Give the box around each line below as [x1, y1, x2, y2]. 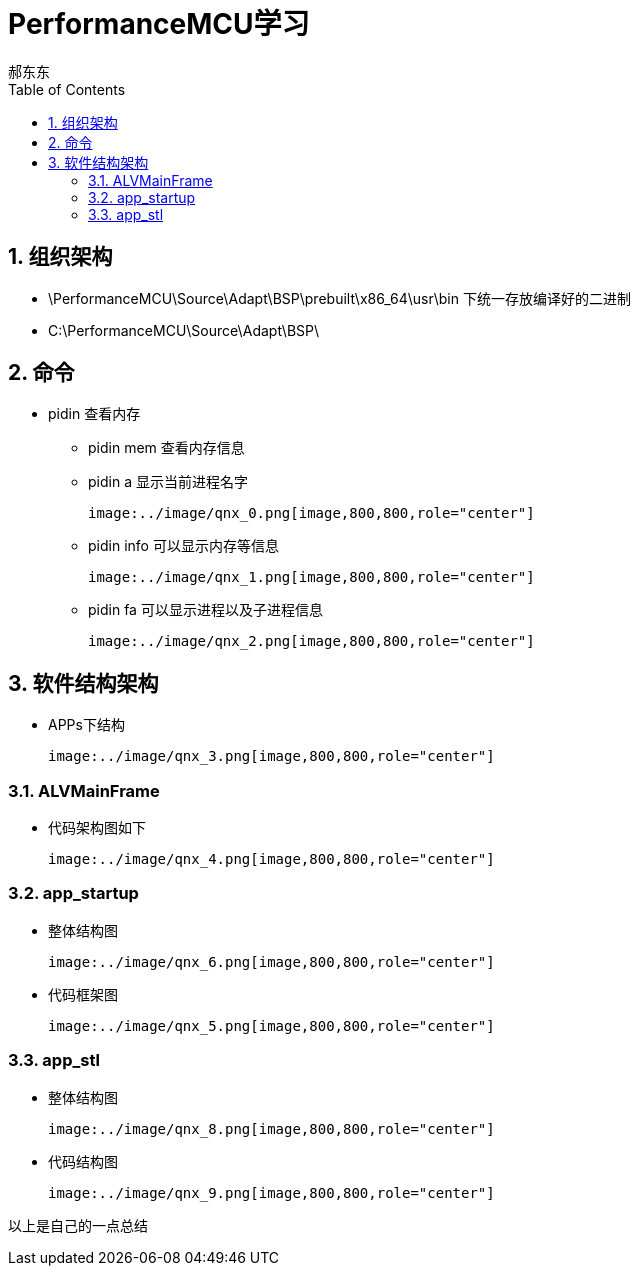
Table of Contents [8, 80, 126, 98]
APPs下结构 [48, 716, 125, 734]
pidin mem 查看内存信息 [88, 439, 245, 457]
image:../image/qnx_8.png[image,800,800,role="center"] [48, 1120, 495, 1137]
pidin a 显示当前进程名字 [88, 473, 248, 491]
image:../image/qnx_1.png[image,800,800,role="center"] [88, 569, 535, 586]
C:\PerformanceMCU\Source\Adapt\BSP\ [48, 321, 320, 339]
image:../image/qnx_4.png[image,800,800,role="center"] [48, 851, 495, 868]
